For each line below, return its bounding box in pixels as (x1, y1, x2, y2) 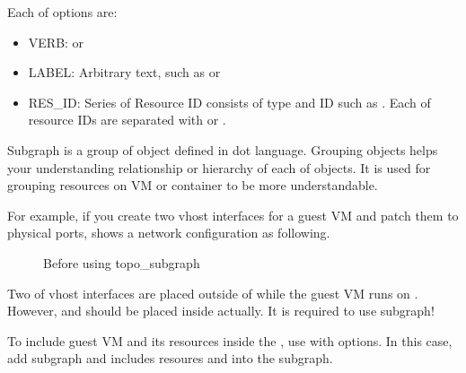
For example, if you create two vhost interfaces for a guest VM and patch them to (7, 205, 459, 224)
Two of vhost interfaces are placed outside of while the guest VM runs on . (7, 283, 418, 302)
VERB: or (28, 32, 84, 51)
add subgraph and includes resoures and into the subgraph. (7, 349, 333, 368)
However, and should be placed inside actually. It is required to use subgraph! (7, 301, 435, 320)
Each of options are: (7, 3, 118, 21)
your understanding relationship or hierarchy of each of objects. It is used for (7, 158, 431, 177)
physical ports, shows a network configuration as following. (7, 223, 330, 242)
